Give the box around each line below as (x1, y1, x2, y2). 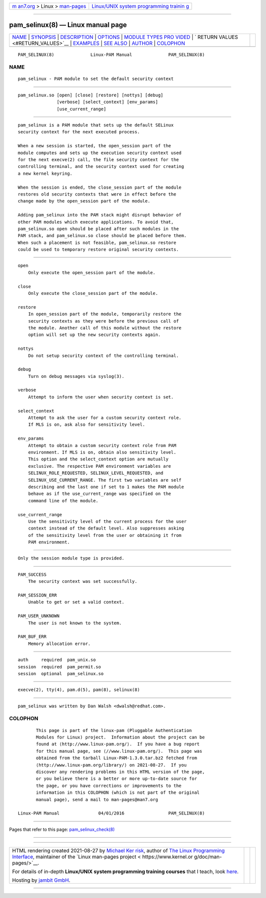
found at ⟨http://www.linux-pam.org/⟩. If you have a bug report (36, 741, 200, 747)
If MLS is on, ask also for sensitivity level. (28, 422, 145, 427)
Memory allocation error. (28, 641, 91, 647)
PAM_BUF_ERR (18, 634, 47, 640)
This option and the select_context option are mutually (28, 456, 168, 462)
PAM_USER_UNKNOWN (18, 613, 60, 619)
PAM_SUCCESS (18, 571, 47, 577)
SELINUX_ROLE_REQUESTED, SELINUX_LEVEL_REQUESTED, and (28, 470, 164, 476)
